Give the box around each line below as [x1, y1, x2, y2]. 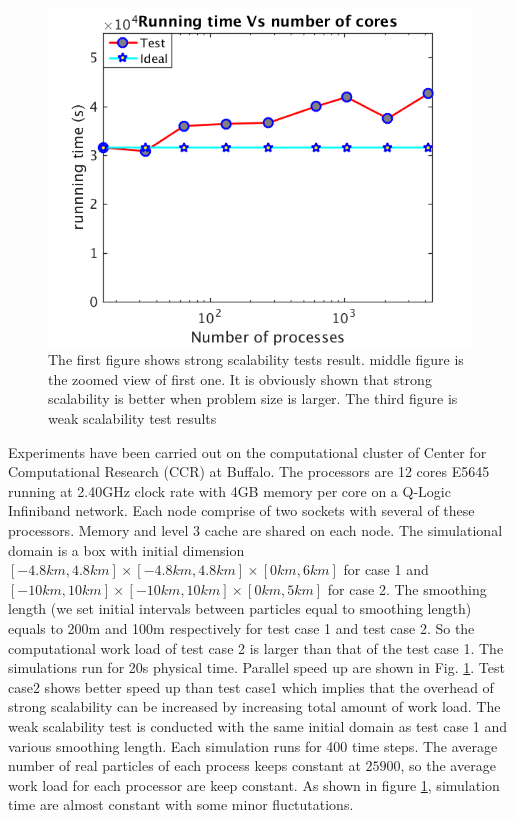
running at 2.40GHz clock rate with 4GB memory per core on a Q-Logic [8, 480, 451, 501]
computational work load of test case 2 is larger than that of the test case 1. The [8, 637, 504, 658]
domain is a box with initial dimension [8, 539, 245, 560]
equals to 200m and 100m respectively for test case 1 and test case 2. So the [8, 617, 475, 638]
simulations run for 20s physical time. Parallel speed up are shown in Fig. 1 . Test [8, 657, 505, 678]
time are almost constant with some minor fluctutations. [8, 794, 354, 815]
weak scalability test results [48, 408, 217, 428]
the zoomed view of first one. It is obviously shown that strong [48, 368, 432, 389]
